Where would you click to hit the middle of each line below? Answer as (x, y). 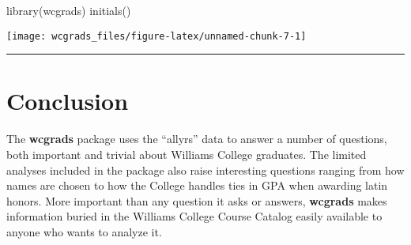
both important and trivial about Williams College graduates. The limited (187, 154)
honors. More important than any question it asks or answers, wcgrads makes (197, 200)
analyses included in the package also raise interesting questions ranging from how (205, 170)
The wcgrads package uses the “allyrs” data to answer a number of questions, (197, 139)
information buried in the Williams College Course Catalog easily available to (194, 216)
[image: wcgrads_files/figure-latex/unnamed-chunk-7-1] (156, 36)
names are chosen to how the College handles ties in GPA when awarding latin (197, 185)
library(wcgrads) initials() (69, 10)
